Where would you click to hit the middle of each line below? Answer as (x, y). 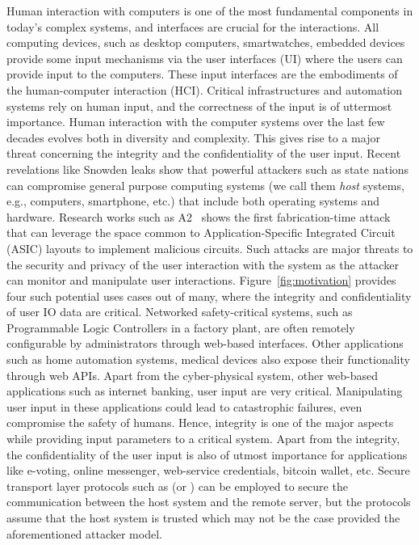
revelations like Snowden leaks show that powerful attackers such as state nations (208, 169)
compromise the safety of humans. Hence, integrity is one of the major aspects (200, 422)
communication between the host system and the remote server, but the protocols (209, 502)
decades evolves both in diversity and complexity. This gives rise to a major (193, 137)
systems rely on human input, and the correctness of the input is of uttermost (199, 106)
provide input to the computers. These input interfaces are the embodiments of (202, 74)
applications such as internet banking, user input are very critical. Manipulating (205, 391)
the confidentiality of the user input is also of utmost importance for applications (207, 454)
